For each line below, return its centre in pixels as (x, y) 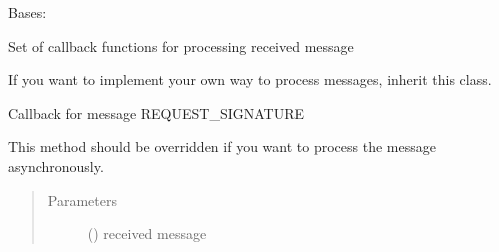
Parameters (82, 199)
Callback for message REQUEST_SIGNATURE (156, 112)
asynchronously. (56, 165)
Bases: (27, 12)
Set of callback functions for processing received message (181, 45)
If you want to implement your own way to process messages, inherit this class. (250, 79)
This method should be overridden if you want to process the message (222, 146)
